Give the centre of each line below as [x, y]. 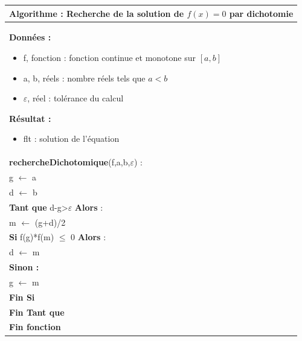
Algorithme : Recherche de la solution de [97, 13]
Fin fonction [35, 327]
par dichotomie [261, 13]
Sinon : [24, 267]
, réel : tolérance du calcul [75, 98]
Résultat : [30, 118]
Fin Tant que [37, 312]
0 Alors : [88, 237]
